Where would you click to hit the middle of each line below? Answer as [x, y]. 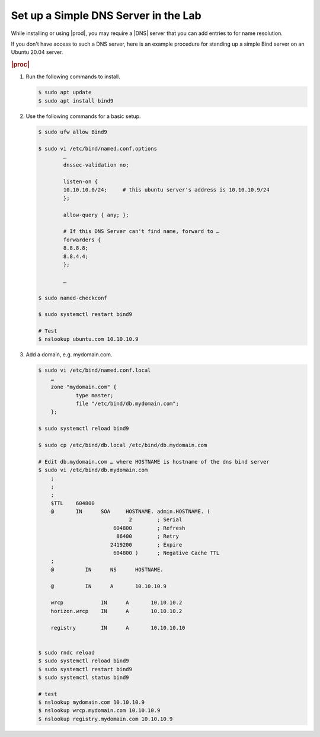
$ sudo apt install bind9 [76, 100]
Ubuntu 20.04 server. [37, 52]
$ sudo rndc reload [66, 653]
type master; [95, 395]
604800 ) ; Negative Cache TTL [166, 553]
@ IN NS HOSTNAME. [107, 569]
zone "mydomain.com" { [84, 387]
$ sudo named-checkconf [73, 298]
